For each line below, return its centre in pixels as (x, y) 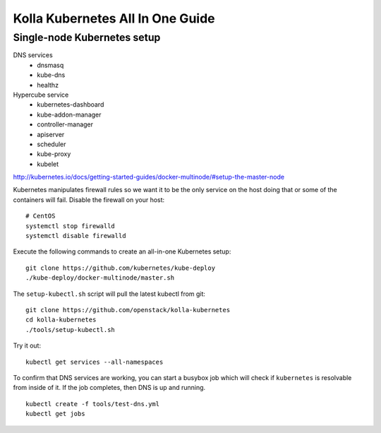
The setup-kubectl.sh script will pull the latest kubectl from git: (109, 294)
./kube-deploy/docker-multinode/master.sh (100, 278)
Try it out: (27, 345)
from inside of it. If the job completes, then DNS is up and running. (109, 388)
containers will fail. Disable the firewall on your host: (89, 200)
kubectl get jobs (55, 414)
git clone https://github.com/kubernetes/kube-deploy (120, 268)
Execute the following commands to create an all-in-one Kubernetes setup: (122, 251)
